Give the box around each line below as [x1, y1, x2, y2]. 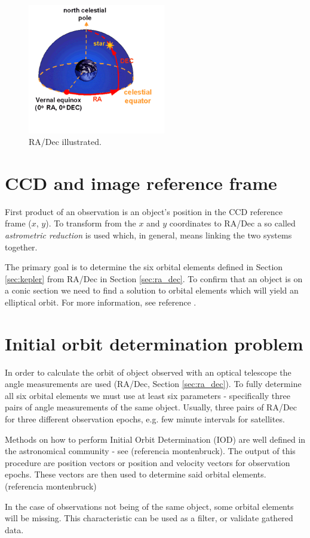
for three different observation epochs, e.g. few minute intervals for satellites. [5, 413, 285, 425]
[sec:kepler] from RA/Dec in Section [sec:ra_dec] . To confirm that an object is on [5, 272, 303, 285]
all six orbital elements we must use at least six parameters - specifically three [5, 389, 290, 401]
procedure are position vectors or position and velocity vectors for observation [5, 456, 290, 469]
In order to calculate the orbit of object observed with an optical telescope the [5, 365, 291, 378]
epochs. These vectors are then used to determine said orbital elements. [5, 468, 266, 480]
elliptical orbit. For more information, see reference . [5, 295, 197, 308]
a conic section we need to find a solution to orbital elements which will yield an [5, 284, 299, 297]
